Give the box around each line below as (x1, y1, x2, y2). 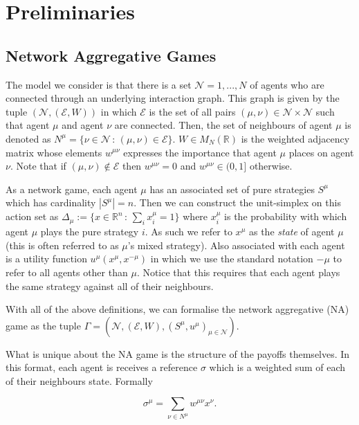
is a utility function (6, 251, 87, 266)
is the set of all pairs (149, 104, 236, 118)
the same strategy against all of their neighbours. (6, 278, 214, 293)
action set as (6, 209, 59, 224)
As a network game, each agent (6, 181, 138, 196)
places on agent (288, 145, 354, 159)
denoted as (6, 131, 51, 145)
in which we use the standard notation (150, 251, 313, 266)
